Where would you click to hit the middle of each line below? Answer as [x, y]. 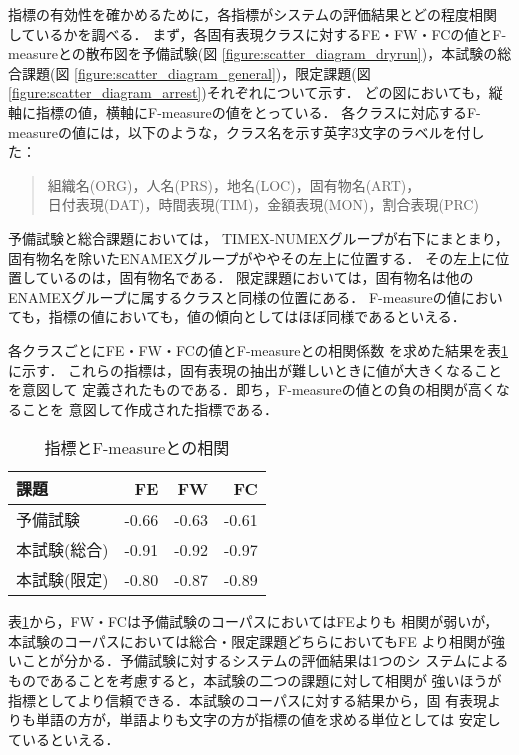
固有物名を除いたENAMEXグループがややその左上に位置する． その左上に [252, 257]
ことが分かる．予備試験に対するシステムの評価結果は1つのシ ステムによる [265, 660]
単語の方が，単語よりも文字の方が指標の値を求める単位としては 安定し [268, 719]
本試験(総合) [62, 550]
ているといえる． [64, 738]
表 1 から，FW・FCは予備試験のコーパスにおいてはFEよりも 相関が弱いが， [253, 621]
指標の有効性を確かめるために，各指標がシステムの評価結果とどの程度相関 [252, 14]
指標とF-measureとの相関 [137, 448]
